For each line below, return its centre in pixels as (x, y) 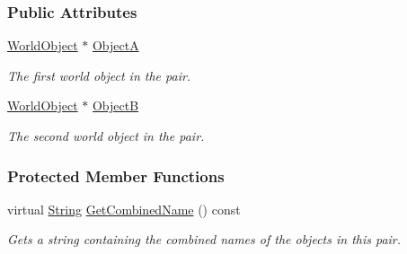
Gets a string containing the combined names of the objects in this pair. (204, 239)
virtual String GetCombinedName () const (124, 209)
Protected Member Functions (116, 175)
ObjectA (115, 45)
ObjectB (115, 105)
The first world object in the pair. (99, 75)
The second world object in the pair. (106, 136)
